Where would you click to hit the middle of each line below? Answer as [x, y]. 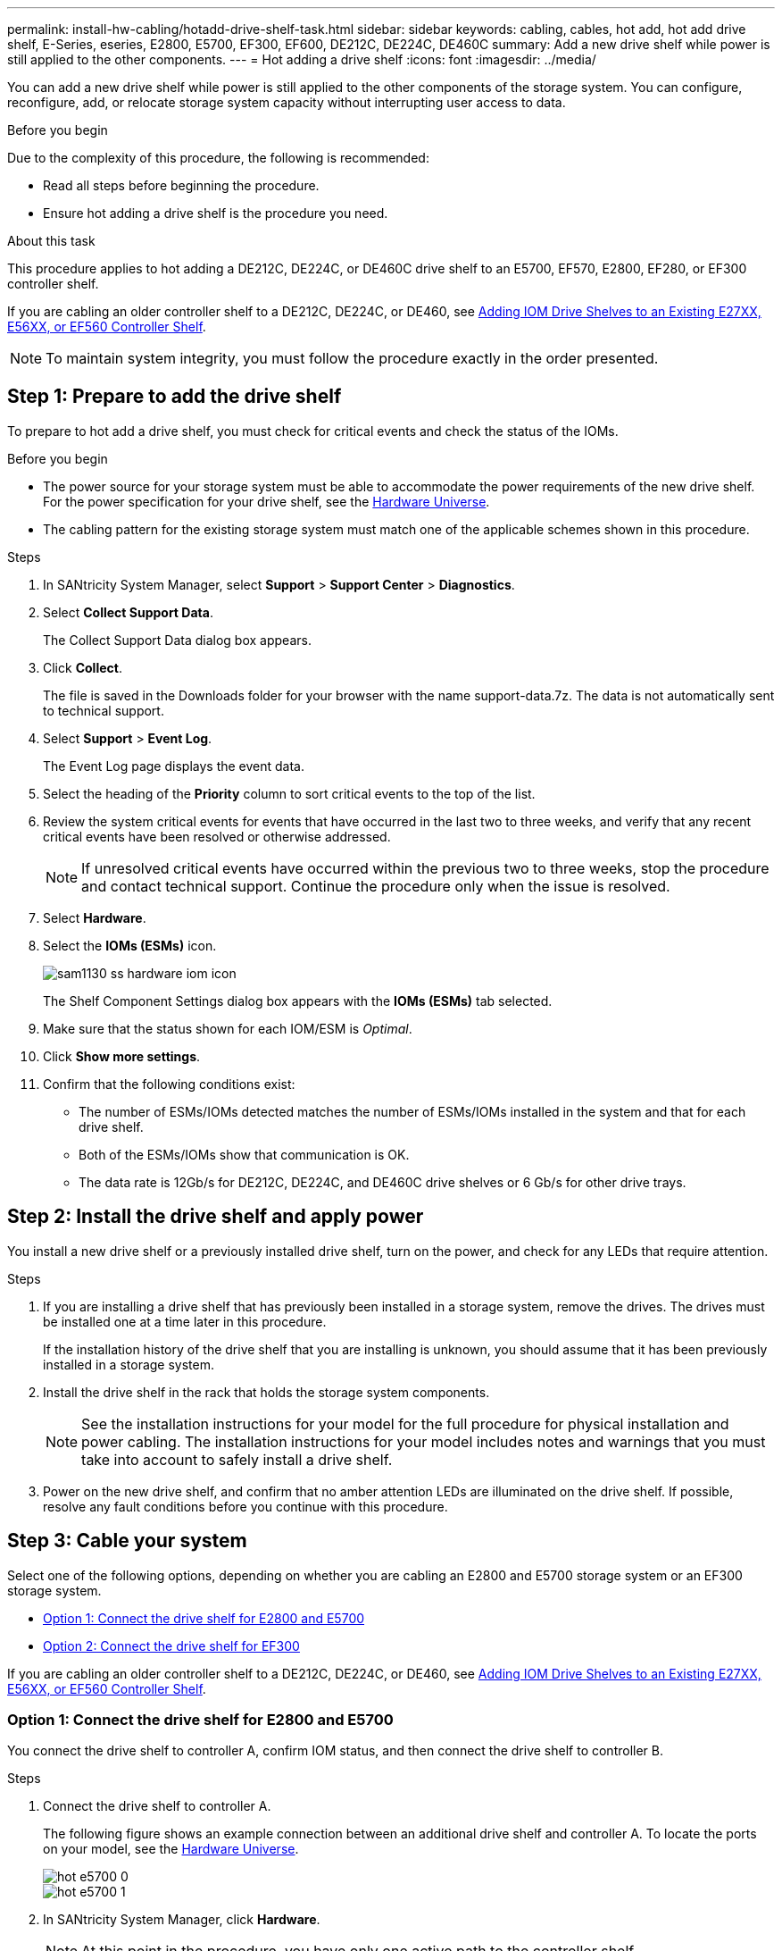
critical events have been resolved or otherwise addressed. [217, 836]
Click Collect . [83, 667]
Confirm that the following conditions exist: [169, 1084]
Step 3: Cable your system [127, 1541]
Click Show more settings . [122, 1056]
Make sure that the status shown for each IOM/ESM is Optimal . [228, 1028]
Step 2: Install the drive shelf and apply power [216, 1217]
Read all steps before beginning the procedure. [181, 185]
